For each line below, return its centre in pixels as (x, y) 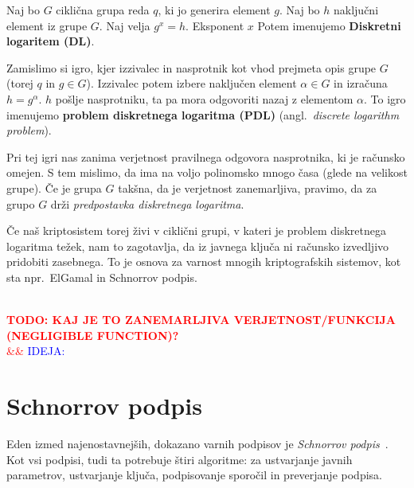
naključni (356, 10)
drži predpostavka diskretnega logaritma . (147, 203)
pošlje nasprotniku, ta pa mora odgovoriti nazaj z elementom (204, 98)
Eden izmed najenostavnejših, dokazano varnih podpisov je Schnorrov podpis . (197, 443)
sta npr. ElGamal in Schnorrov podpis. (102, 277)
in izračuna (361, 83)
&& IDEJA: (36, 351)
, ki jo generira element (214, 10)
